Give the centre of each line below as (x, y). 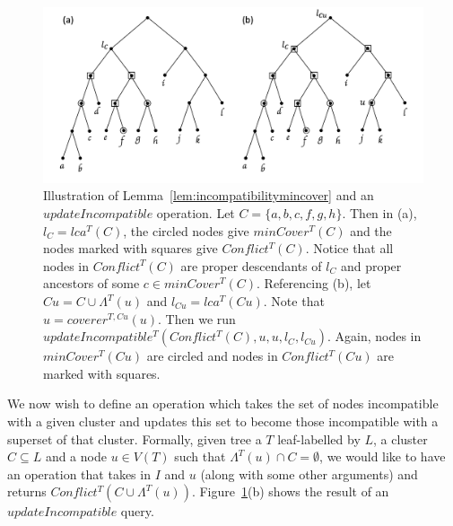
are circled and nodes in (212, 356)
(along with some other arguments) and (309, 473)
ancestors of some (91, 283)
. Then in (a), (379, 213)
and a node (76, 456)
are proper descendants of (251, 265)
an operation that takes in (79, 473)
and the (371, 230)
